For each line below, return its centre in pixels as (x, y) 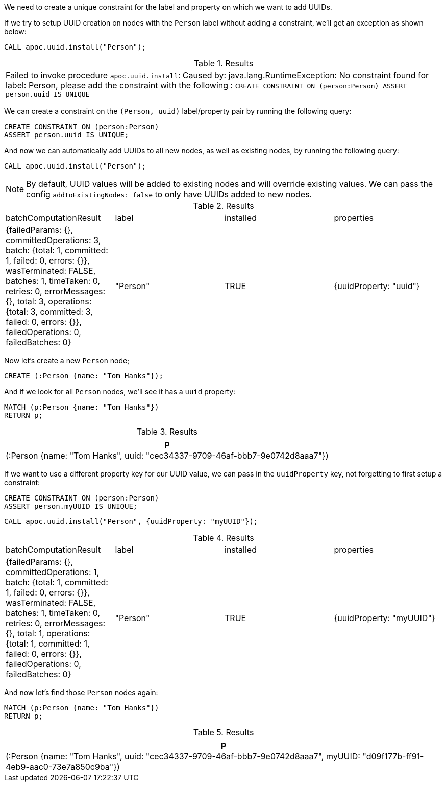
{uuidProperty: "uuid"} (377, 286)
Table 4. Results (224, 538)
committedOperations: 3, (53, 240)
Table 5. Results (224, 732)
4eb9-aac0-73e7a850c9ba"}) (63, 767)
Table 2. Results (224, 206)
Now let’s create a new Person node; (67, 360)
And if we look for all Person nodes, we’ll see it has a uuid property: (120, 391)
